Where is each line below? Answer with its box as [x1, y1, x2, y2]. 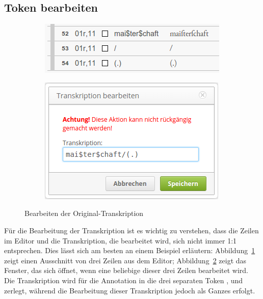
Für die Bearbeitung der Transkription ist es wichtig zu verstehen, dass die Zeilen [4, 225, 259, 235]
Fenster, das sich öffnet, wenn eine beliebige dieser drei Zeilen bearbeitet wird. [4, 265, 249, 276]
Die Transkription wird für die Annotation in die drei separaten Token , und [4, 275, 243, 285]
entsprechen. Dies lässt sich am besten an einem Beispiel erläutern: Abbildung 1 [4, 245, 255, 256]
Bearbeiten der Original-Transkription [24, 208, 144, 219]
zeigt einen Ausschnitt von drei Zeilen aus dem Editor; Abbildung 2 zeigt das [4, 255, 247, 265]
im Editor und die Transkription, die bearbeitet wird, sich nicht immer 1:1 [4, 235, 237, 246]
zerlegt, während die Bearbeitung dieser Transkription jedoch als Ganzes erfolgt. [4, 285, 255, 295]
